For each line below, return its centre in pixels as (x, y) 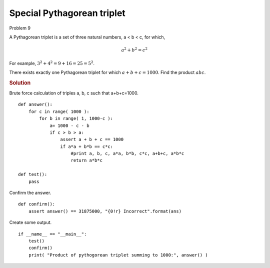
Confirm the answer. (30, 193)
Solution (20, 82)
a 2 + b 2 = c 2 (134, 50)
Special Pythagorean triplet (67, 13)
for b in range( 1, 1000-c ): (76, 118)
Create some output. (30, 222)
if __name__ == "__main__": (52, 234)
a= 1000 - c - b (69, 125)
